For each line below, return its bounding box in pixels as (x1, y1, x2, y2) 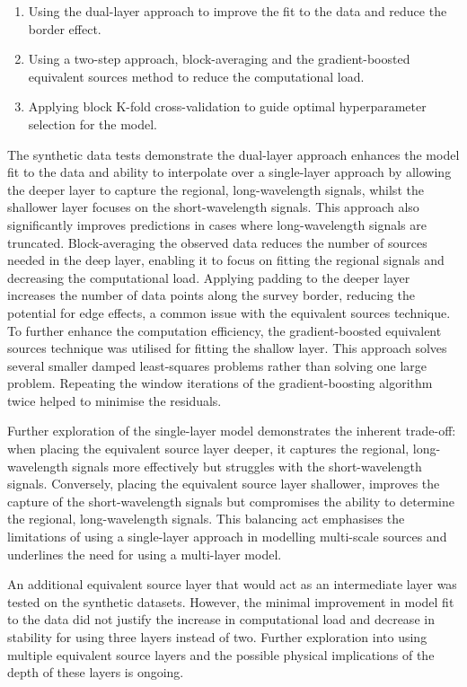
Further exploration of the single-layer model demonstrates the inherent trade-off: (7, 421, 456, 440)
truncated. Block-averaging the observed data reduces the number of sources (7, 233, 427, 251)
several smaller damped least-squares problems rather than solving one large (7, 356, 427, 374)
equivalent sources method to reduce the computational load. (28, 66, 365, 85)
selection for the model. (28, 114, 158, 133)
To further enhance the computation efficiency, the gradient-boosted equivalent (7, 321, 442, 339)
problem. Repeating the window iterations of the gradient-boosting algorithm (7, 374, 433, 392)
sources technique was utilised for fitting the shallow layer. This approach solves (7, 339, 447, 357)
